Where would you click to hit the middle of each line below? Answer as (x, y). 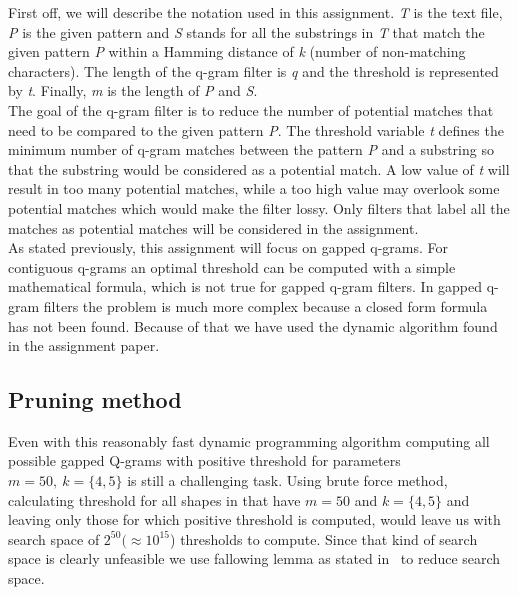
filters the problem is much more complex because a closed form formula (265, 305)
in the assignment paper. (84, 345)
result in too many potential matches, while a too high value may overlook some (254, 188)
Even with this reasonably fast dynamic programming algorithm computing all (249, 440)
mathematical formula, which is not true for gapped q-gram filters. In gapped (245, 286)
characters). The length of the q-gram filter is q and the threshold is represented (253, 70)
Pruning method (95, 399)
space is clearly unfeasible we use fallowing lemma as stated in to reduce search (254, 558)
